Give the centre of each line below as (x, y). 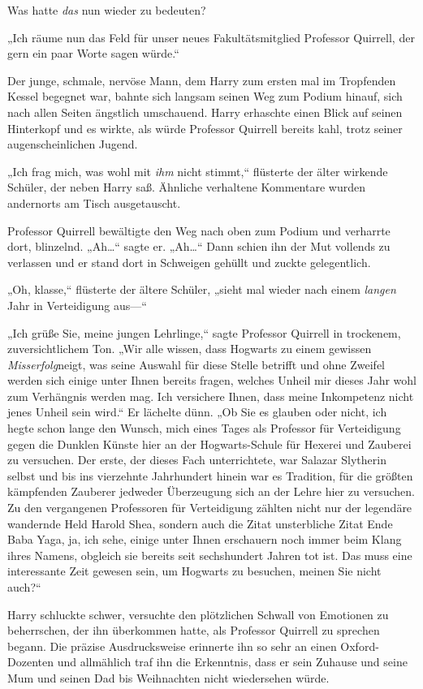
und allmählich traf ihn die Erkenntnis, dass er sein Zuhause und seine (232, 662)
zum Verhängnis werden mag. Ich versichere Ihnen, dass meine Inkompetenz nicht (211, 396)
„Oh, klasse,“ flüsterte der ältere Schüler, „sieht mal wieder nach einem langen (202, 289)
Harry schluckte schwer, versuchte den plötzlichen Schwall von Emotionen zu (198, 614)
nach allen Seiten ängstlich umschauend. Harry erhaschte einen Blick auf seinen (205, 112)
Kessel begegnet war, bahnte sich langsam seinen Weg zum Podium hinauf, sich (205, 96)
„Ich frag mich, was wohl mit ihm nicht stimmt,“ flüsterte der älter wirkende (198, 171)
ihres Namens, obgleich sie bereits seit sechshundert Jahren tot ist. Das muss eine (210, 555)
